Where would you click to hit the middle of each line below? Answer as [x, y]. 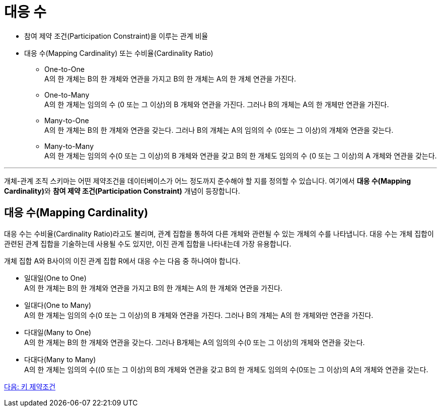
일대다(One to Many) [58, 305]
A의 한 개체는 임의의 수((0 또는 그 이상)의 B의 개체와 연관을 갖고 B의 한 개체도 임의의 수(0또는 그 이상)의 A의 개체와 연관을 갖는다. [226, 369]
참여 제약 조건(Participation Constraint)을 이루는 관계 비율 [116, 36]
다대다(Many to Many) [60, 359]
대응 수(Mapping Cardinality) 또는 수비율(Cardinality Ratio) [119, 53]
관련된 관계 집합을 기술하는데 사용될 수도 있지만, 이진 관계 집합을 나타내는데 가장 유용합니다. [148, 243]
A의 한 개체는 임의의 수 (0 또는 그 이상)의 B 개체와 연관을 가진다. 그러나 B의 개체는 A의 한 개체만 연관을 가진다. [217, 104]
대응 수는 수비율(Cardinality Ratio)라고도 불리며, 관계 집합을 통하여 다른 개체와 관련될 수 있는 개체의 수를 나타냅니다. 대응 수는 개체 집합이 [219, 233]
